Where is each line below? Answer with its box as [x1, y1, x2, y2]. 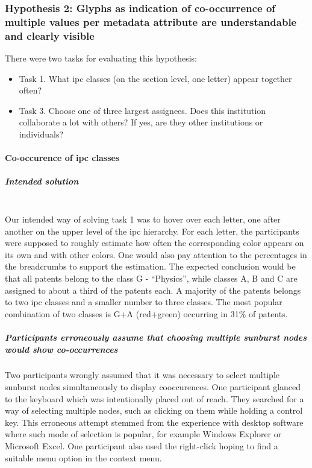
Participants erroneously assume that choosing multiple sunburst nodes [5, 330, 307, 343]
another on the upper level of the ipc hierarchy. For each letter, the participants [5, 224, 299, 237]
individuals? [19, 128, 64, 141]
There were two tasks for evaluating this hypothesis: [5, 52, 197, 65]
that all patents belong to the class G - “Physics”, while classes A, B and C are [5, 271, 298, 284]
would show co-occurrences [5, 343, 118, 355]
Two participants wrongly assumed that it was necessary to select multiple [5, 368, 279, 381]
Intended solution [5, 175, 79, 188]
